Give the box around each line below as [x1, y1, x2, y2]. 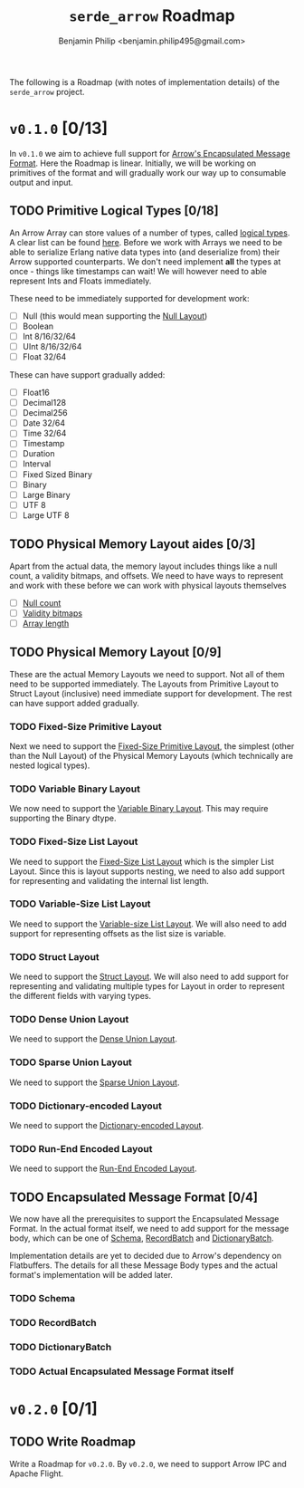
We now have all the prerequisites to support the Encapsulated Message [9, 1214, 280, 1224]
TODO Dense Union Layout [9, 1013, 129, 1026]
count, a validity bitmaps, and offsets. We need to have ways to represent [9, 570, 284, 581]
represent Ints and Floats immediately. [9, 275, 152, 286]
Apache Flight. [9, 1468, 64, 1479]
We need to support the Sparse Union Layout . [9, 1077, 180, 1088]
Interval [22, 458, 52, 469]
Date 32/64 [22, 418, 66, 428]
